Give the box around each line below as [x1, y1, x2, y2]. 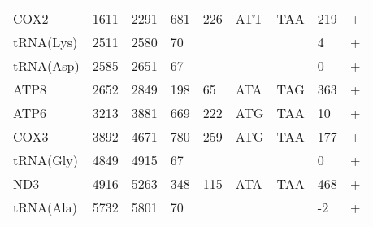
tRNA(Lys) [13, 33, 78, 51]
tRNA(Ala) [13, 198, 77, 216]
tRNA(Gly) [13, 151, 78, 169]
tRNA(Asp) [13, 56, 80, 75]
